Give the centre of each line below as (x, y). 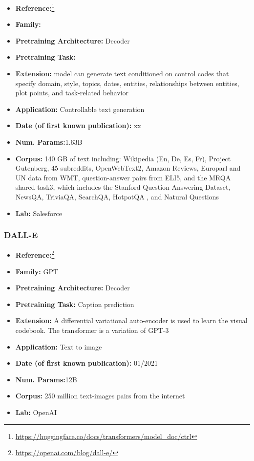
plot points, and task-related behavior (72, 93)
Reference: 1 (35, 7)
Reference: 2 (35, 254)
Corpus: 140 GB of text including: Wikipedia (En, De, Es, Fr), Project (123, 158)
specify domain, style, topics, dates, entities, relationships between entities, (127, 83)
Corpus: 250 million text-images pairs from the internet (100, 396)
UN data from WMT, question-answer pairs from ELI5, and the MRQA (123, 177)
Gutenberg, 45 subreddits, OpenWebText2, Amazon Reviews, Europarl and (128, 168)
